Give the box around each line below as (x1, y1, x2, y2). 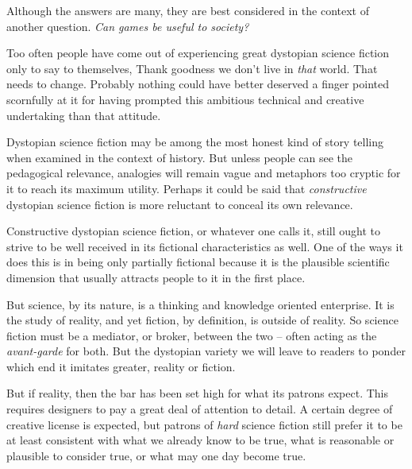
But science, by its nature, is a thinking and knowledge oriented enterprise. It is (6, 296, 395, 312)
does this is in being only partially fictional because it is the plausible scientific (6, 254, 390, 270)
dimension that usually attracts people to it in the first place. (6, 269, 306, 285)
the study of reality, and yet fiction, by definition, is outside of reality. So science (6, 312, 399, 328)
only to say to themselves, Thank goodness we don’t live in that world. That (6, 60, 378, 76)
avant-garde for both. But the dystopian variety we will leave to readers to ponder (6, 343, 406, 359)
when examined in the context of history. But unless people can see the (6, 149, 353, 165)
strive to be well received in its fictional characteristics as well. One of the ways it (6, 238, 403, 254)
